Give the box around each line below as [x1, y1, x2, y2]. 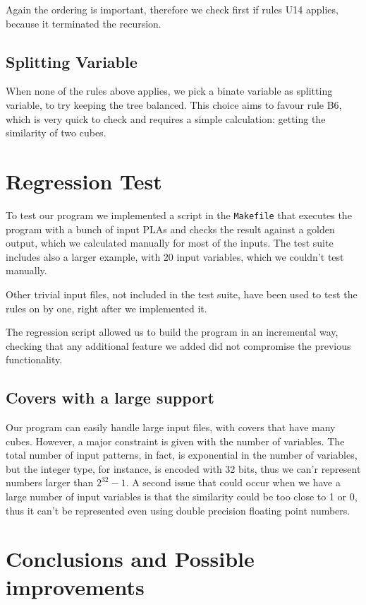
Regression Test [6, 166, 162, 195]
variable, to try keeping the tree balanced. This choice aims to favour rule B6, [6, 97, 342, 112]
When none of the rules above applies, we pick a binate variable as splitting [6, 83, 333, 98]
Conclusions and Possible [6, 544, 255, 573]
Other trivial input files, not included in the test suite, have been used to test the [6, 286, 358, 301]
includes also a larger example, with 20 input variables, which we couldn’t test [6, 249, 344, 264]
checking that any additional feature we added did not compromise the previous [6, 338, 351, 353]
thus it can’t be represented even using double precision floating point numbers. [6, 503, 350, 517]
